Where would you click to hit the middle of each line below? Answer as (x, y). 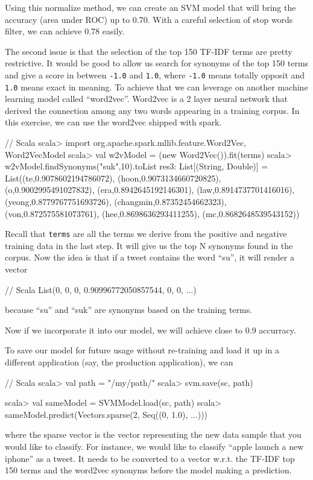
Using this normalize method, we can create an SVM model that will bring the (150, 7)
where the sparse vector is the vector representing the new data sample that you (153, 434)
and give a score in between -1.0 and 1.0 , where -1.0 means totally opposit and (155, 74)
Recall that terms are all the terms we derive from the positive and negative (146, 234)
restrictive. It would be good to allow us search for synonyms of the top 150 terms (157, 63)
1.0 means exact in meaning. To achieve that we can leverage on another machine (156, 87)
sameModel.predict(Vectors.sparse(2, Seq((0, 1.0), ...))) (106, 414)
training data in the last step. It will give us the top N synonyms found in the (149, 245)
